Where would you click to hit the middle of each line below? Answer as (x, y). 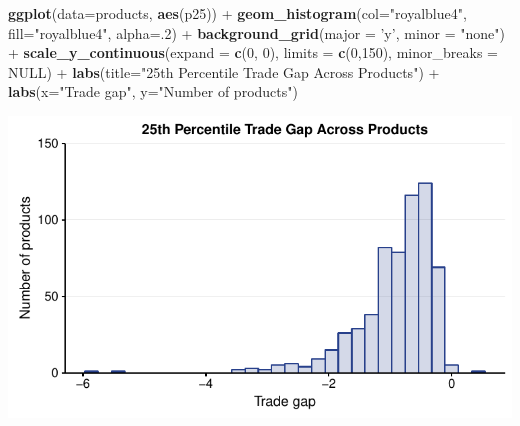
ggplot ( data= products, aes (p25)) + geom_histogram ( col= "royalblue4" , (237, 13)
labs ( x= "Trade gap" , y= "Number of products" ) (153, 91)
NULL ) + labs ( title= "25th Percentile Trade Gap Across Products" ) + (224, 71)
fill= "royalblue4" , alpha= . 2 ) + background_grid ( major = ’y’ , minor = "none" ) (256, 32)
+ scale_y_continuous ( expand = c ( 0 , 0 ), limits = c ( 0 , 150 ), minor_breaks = (253, 52)
